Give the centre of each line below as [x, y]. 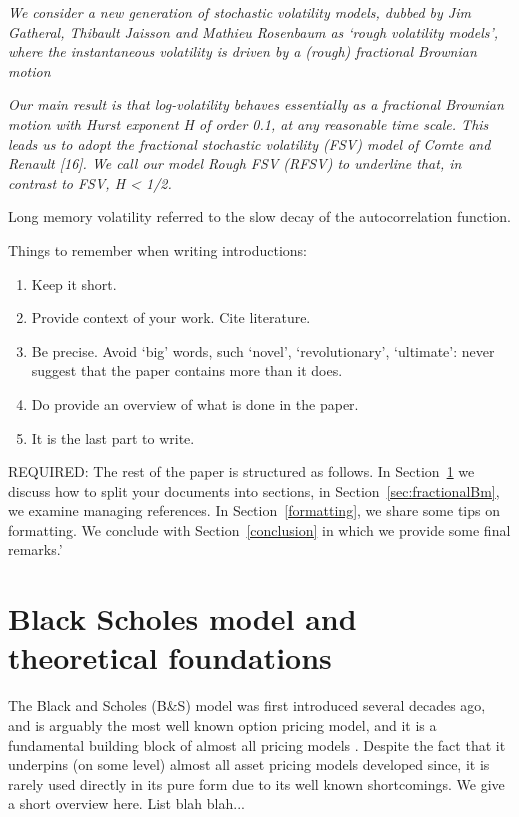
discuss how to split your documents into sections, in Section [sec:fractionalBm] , [254, 490]
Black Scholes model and [182, 618]
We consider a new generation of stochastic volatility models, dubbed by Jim [239, 12]
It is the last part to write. [113, 437]
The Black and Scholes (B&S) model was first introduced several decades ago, [247, 705]
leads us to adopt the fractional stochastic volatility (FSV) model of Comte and [249, 143]
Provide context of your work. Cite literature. [171, 317]
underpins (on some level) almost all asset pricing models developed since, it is [249, 764]
